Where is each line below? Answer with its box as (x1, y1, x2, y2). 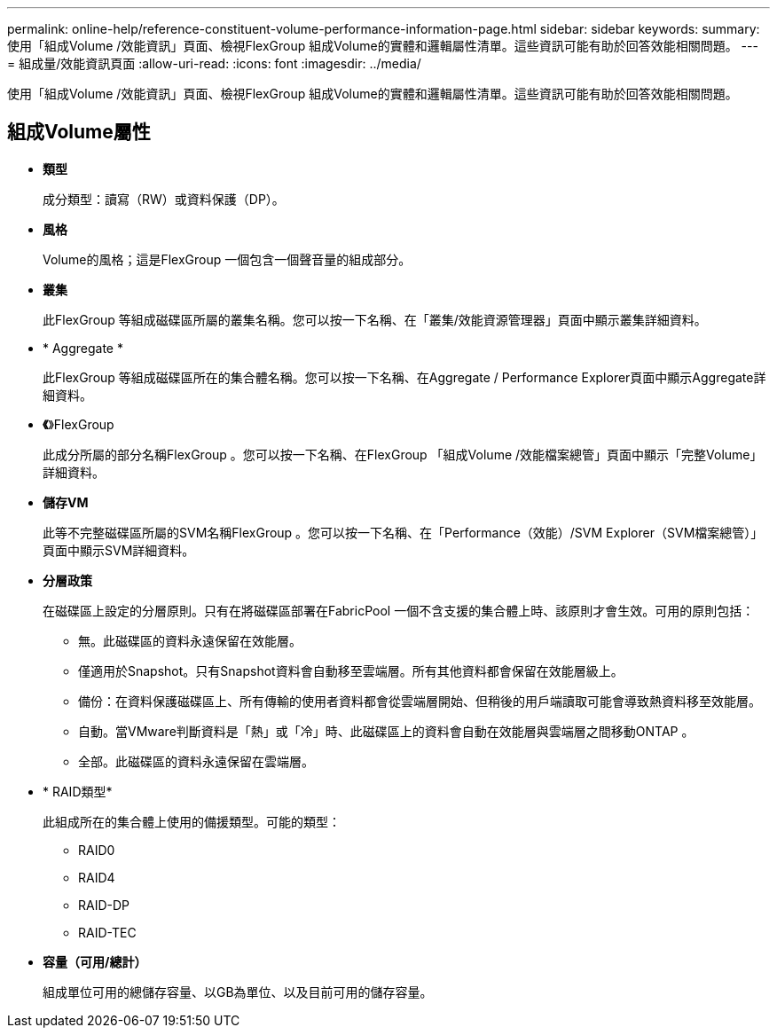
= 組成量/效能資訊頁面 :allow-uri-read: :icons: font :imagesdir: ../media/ (7, 56, 421, 71)
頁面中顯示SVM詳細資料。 (43, 542, 195, 558)
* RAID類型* (43, 783, 113, 799)
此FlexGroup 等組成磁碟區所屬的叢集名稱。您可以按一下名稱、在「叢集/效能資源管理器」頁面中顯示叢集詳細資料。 (43, 311, 707, 327)
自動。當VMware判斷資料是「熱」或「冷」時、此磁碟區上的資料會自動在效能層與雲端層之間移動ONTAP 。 (78, 723, 695, 739)
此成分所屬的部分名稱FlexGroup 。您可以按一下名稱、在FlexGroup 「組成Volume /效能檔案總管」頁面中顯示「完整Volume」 (43, 446, 763, 462)
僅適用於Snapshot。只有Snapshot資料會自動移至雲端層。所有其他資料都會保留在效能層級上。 (78, 663, 624, 678)
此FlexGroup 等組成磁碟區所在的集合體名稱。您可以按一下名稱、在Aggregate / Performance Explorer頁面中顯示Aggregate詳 (43, 369, 766, 385)
